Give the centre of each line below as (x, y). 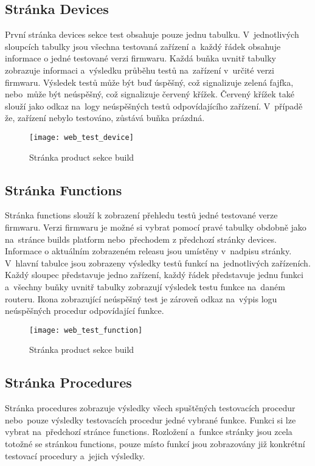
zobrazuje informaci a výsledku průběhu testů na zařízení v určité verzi (140, 70)
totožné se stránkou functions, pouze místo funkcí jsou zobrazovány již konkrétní (155, 443)
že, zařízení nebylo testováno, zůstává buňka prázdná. (105, 118)
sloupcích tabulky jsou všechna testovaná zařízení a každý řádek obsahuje (143, 46)
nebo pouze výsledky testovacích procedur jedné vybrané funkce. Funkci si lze (151, 419)
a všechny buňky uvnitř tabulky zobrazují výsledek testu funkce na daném (145, 286)
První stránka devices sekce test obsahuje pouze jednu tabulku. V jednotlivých (152, 34)
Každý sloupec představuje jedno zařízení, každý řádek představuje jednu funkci (154, 275)
